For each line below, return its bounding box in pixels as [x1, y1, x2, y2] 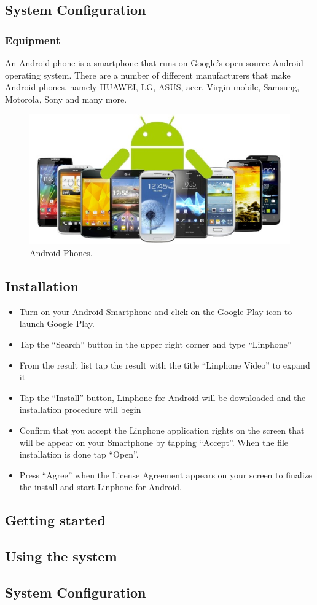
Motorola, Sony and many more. [5, 92, 127, 105]
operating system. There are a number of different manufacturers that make [5, 68, 291, 81]
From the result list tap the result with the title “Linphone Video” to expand [19, 358, 310, 371]
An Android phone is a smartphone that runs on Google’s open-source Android [5, 57, 303, 69]
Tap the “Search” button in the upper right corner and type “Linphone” [19, 337, 292, 350]
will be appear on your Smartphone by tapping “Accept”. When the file [19, 435, 289, 448]
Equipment [5, 32, 60, 47]
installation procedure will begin [19, 403, 141, 416]
